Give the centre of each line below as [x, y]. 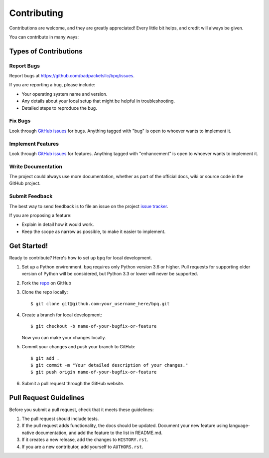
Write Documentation [36, 166]
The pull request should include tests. [60, 419]
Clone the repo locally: [45, 292]
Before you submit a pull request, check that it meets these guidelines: [81, 410]
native [28, 433]
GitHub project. [25, 183]
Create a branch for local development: [62, 315]
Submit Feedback [31, 196]
